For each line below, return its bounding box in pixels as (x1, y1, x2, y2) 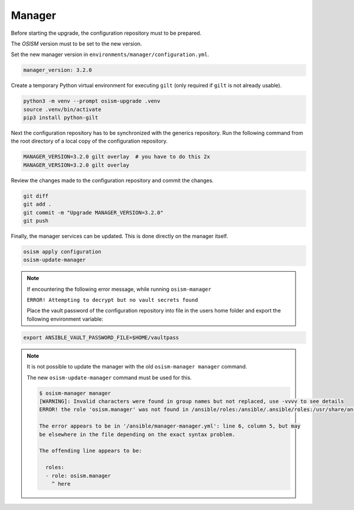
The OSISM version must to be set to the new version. (11, 40, 142, 47)
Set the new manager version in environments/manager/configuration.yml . (11, 51, 209, 58)
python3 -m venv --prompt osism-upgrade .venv (23, 98, 160, 104)
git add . (23, 201, 52, 208)
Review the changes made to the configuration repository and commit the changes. (11, 177, 214, 184)
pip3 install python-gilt (23, 114, 99, 121)
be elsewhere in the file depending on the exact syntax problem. (39, 431, 235, 437)
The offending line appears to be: (39, 448, 142, 454)
